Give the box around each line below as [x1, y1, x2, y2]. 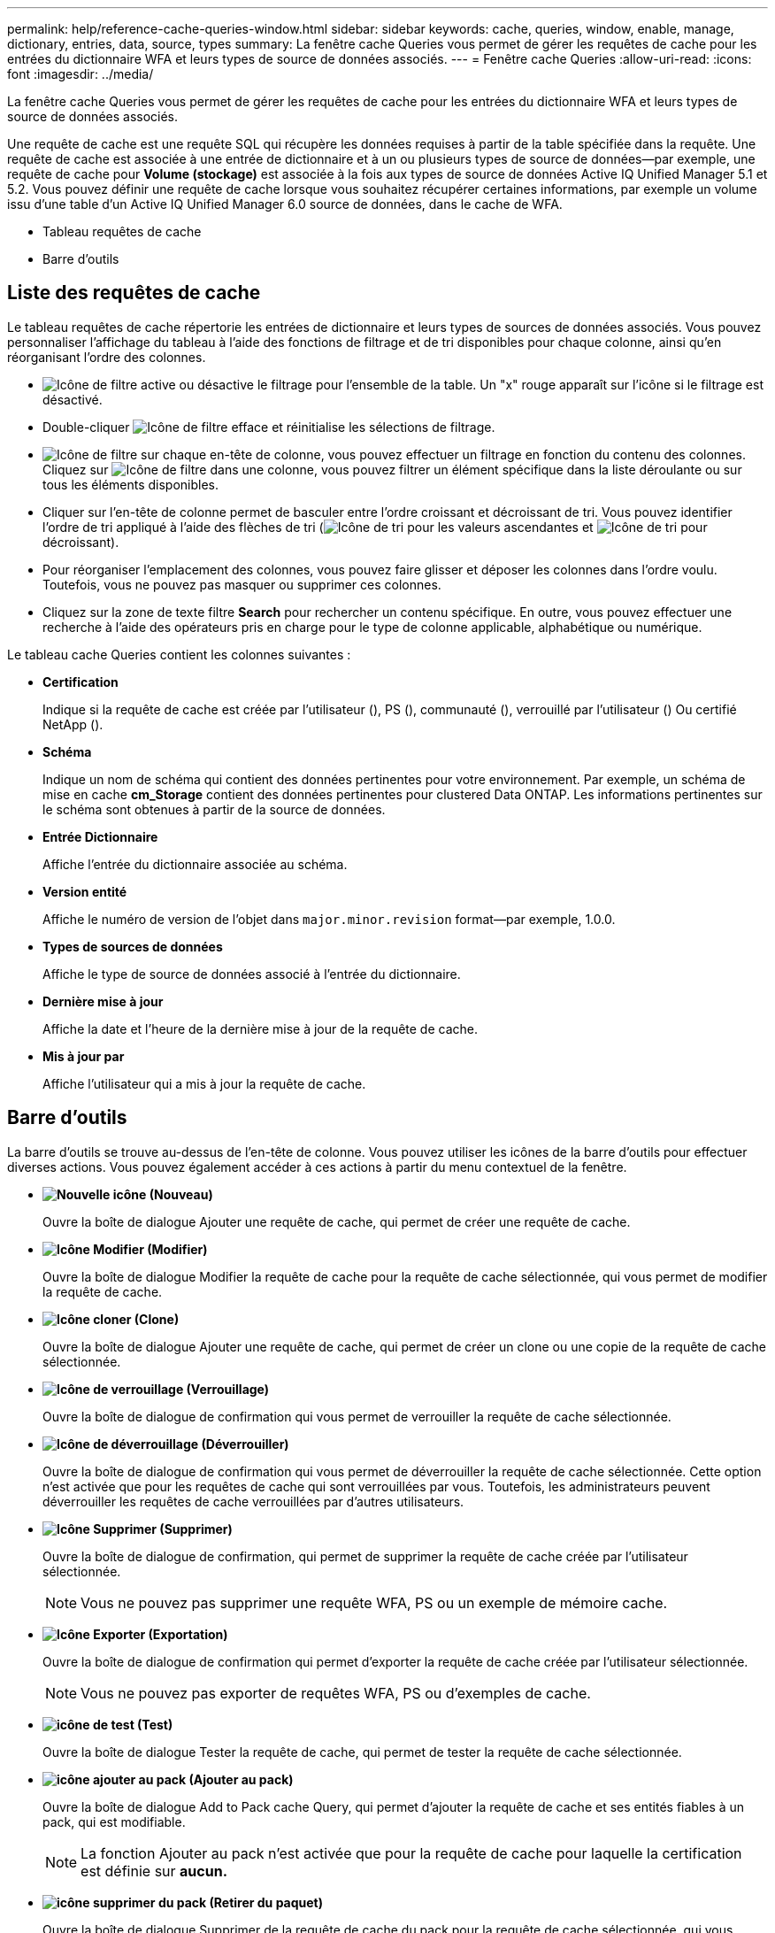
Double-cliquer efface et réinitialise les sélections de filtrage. [42, 419, 495, 435]
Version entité [42, 883, 127, 899]
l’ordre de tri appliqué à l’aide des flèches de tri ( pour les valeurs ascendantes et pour [42, 519, 708, 535]
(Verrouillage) [186, 1381, 270, 1397]
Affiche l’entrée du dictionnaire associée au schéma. [42, 856, 348, 872]
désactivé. [42, 391, 103, 407]
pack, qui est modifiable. [42, 1814, 186, 1829]
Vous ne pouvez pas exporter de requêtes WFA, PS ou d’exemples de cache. [81, 1683, 591, 1702]
